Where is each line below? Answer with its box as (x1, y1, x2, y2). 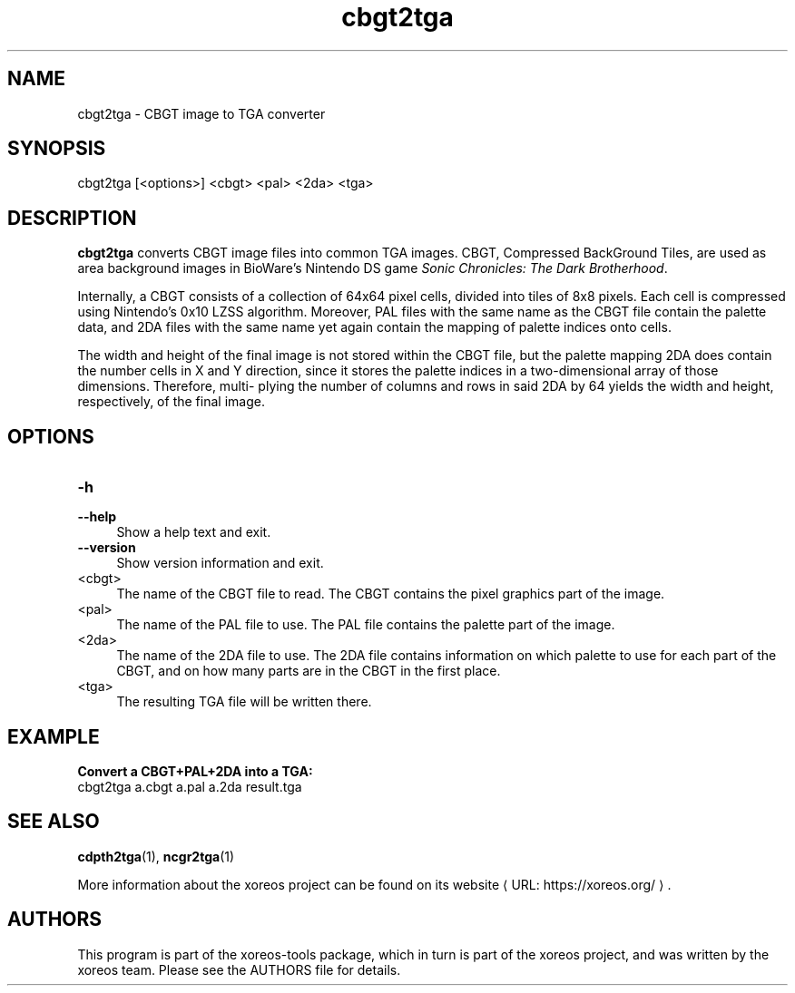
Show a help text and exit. (116, 524, 271, 540)
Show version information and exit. (116, 555, 324, 571)
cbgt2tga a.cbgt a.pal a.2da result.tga (77, 778, 302, 794)
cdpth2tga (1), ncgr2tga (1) (77, 848, 235, 864)
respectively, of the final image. (77, 394, 265, 410)
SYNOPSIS (7, 137, 106, 161)
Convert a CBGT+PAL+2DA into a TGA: (77, 763, 313, 779)
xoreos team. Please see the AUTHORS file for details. (77, 961, 401, 978)
